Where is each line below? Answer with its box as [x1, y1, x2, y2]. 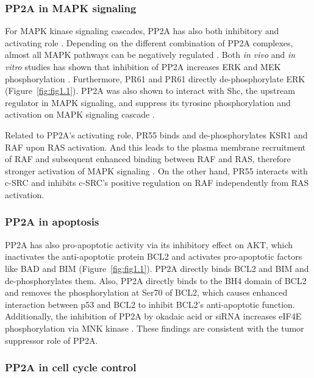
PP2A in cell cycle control [5, 360, 137, 375]
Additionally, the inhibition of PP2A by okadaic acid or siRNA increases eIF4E [5, 310, 302, 323]
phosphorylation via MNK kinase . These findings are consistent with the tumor [5, 321, 304, 334]
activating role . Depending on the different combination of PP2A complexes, [5, 36, 293, 49]
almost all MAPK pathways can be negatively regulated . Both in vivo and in [5, 48, 296, 61]
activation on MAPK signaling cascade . [5, 108, 155, 121]
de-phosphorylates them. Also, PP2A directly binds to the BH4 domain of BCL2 [5, 274, 307, 287]
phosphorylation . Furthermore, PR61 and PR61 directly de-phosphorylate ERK [5, 72, 305, 85]
